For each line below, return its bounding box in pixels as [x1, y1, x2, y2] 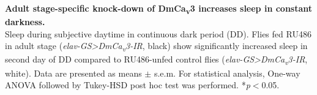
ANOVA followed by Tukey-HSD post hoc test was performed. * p [5, 78, 250, 91]
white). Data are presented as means [5, 66, 142, 79]
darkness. [5, 15, 45, 28]
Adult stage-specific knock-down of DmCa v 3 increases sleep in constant [5, 2, 313, 16]
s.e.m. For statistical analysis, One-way [154, 66, 300, 79]
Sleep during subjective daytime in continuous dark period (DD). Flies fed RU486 [5, 27, 311, 40]
